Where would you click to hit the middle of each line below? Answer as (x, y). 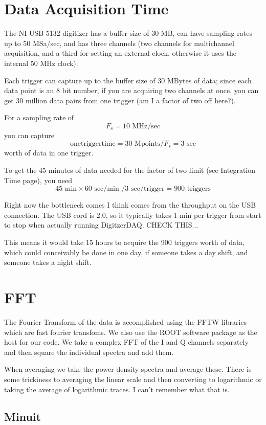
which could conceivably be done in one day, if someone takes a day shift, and (126, 252)
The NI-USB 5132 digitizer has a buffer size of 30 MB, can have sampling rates (128, 33)
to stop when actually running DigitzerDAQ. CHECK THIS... (101, 225)
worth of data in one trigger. (49, 153)
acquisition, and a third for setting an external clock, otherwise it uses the (120, 53)
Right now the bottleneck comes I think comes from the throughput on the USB (130, 205)
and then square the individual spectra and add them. (89, 352)
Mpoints (148, 144)
